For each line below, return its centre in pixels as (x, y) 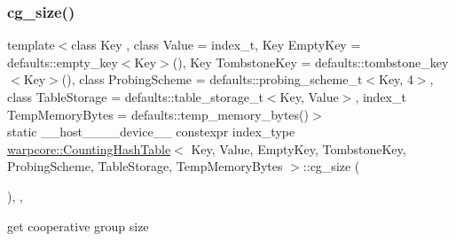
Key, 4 (396, 79)
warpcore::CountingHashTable (89, 148)
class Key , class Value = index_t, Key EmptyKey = (216, 45)
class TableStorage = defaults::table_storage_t (135, 97)
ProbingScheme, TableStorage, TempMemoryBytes (145, 166)
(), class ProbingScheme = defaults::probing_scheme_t (212, 79)
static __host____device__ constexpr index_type (151, 132)
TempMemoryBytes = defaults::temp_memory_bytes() (158, 114)
